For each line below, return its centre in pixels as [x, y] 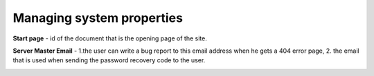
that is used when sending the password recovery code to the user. [109, 60]
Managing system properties [98, 18]
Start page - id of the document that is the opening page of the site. [110, 38]
